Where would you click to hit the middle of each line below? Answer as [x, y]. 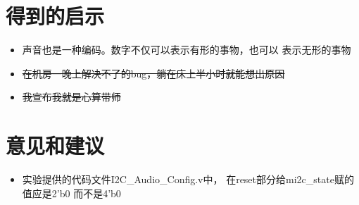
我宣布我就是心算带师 [71, 97]
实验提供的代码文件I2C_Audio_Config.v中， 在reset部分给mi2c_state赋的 [188, 179]
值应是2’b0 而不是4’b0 [71, 193]
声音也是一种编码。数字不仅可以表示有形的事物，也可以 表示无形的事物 [187, 50]
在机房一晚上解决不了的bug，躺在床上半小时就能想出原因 [153, 73]
